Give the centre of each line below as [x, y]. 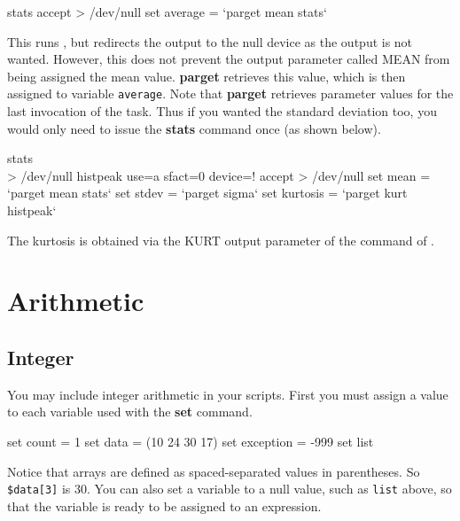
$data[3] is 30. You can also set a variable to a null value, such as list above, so [230, 489]
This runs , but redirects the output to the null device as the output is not [210, 41]
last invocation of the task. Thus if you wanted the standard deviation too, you [222, 111]
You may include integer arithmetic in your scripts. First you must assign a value [228, 394]
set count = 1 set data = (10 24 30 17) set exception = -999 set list [191, 441]
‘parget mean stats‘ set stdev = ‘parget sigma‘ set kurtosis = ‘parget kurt [207, 193]
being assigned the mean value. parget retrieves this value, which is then [207, 76]
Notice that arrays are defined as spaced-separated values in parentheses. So [214, 471]
